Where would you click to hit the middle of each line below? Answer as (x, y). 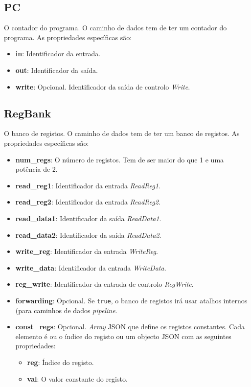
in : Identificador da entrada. (58, 54)
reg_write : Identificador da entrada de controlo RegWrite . (104, 284)
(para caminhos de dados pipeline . (66, 310)
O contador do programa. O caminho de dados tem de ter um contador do (115, 28)
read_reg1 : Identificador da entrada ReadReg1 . (88, 185)
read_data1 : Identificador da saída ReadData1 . (88, 218)
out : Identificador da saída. (57, 70)
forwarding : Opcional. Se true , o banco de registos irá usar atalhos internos (131, 300)
